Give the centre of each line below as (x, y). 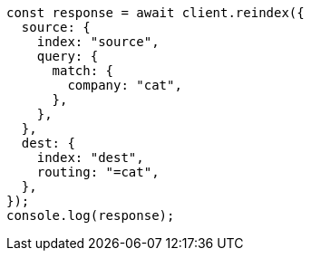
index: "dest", (90, 158)
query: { (68, 56)
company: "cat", (125, 85)
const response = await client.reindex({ (155, 13)
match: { (83, 71)
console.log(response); (91, 215)
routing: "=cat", (98, 172)
